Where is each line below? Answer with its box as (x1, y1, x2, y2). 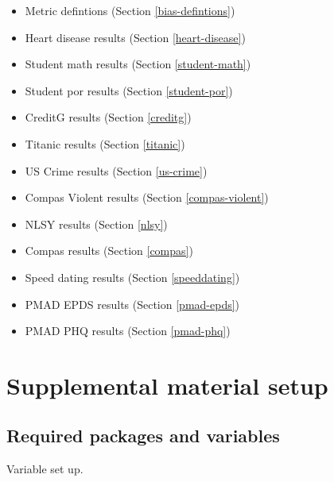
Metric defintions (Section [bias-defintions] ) (25, 2, 235, 18)
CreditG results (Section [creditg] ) (25, 109, 192, 125)
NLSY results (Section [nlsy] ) (25, 215, 168, 232)
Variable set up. (6, 461, 83, 477)
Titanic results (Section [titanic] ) (25, 135, 185, 152)
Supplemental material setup (6, 368, 328, 401)
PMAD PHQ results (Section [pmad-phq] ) (25, 322, 231, 339)
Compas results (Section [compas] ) (25, 242, 193, 259)
